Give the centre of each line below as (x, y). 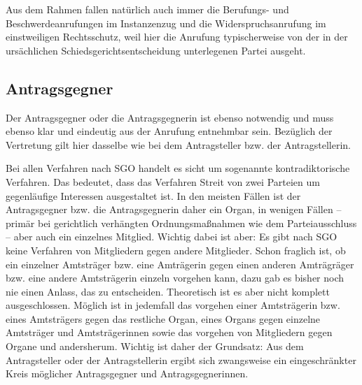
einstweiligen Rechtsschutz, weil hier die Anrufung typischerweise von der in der (177, 37)
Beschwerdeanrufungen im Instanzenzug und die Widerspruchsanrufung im (166, 23)
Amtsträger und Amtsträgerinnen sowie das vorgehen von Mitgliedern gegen (169, 332)
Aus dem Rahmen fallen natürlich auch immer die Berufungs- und (147, 9)
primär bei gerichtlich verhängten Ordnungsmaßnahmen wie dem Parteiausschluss (181, 223)
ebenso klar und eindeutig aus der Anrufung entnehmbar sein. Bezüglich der (169, 131)
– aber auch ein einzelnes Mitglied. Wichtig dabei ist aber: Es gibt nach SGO (172, 237)
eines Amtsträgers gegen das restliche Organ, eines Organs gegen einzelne (163, 318)
